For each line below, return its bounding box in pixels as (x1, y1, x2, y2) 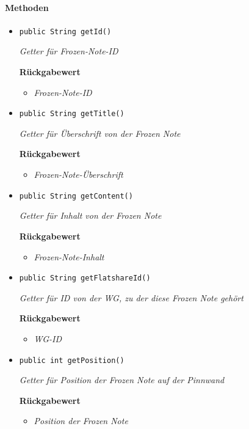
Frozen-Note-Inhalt (34, 250, 104, 263)
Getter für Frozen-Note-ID (19, 45, 118, 57)
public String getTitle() (19, 109, 125, 119)
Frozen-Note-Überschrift (34, 168, 123, 181)
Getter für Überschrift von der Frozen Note (19, 127, 181, 139)
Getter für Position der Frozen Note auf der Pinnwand (19, 373, 225, 386)
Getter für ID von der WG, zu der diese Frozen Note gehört (19, 291, 244, 304)
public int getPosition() (19, 356, 125, 365)
